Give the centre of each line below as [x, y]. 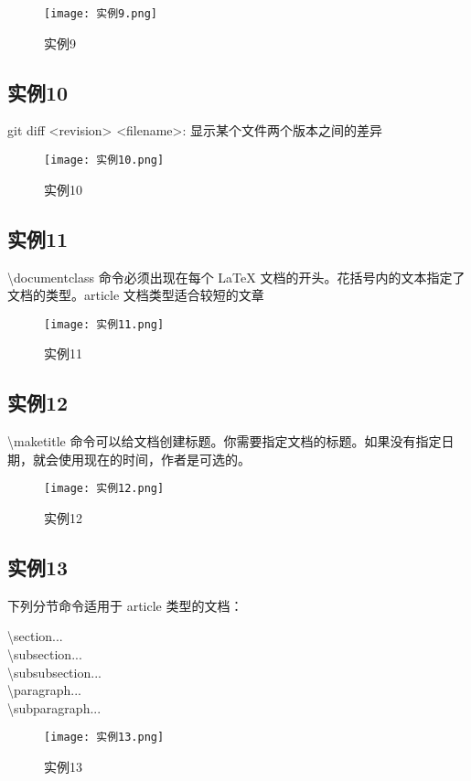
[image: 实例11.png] [104, 324]
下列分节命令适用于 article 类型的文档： [125, 605]
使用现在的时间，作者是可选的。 [154, 459]
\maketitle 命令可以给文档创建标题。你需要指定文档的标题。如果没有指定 [225, 441]
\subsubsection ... [54, 672]
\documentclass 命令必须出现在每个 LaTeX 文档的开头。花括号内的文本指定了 [236, 277]
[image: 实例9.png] [101, 14]
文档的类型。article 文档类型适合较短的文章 [136, 295]
